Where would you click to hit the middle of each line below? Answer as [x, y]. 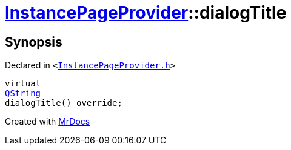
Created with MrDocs [48, 122]
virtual [23, 84]
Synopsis [34, 42]
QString [23, 93]
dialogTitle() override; [64, 103]
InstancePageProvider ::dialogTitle [146, 13]
